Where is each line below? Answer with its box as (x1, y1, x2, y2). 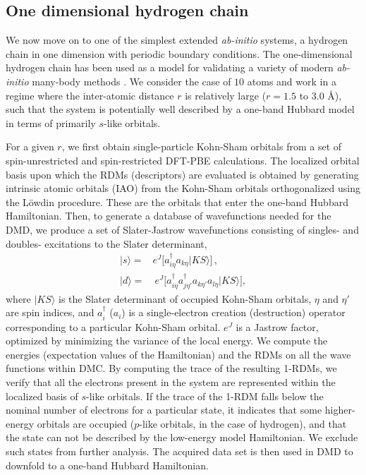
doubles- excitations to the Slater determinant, (6, 236, 207, 251)
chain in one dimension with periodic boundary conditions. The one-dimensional (6, 46, 353, 61)
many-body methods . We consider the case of (32, 73, 231, 88)
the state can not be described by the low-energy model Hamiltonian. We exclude (6, 430, 358, 445)
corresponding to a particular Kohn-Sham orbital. (6, 319, 221, 334)
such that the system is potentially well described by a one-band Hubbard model (6, 102, 355, 116)
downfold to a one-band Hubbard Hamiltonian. (6, 457, 209, 472)
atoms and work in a (247, 73, 336, 88)
